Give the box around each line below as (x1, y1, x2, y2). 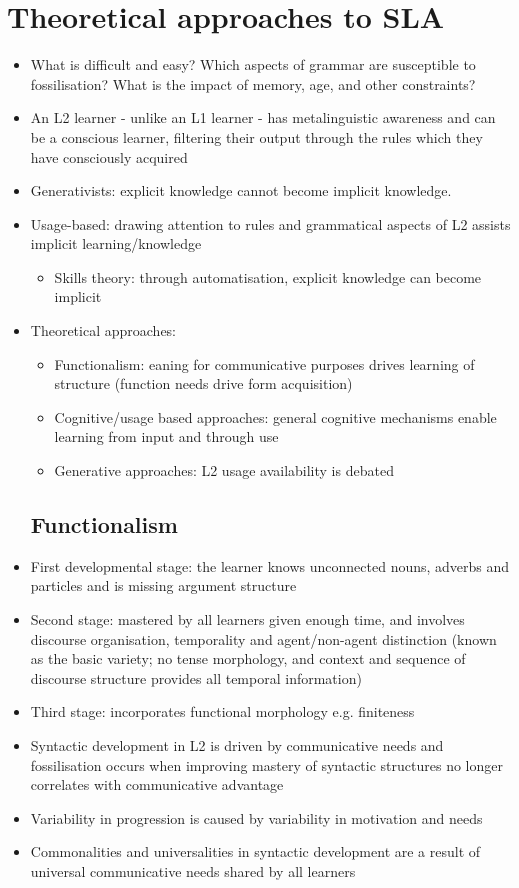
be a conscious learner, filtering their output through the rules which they (30, 126, 483, 147)
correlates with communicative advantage (30, 774, 284, 795)
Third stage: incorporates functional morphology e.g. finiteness (30, 701, 415, 722)
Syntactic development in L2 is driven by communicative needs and (30, 734, 444, 755)
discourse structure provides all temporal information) (30, 667, 362, 688)
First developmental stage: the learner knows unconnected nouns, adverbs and (30, 555, 510, 576)
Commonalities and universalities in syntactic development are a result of (30, 841, 481, 862)
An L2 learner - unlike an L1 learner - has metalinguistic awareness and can (30, 107, 496, 128)
